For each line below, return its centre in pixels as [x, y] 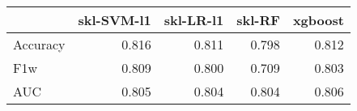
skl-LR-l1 [194, 20]
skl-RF [258, 20]
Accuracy [39, 44]
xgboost [318, 20]
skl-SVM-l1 [115, 20]
